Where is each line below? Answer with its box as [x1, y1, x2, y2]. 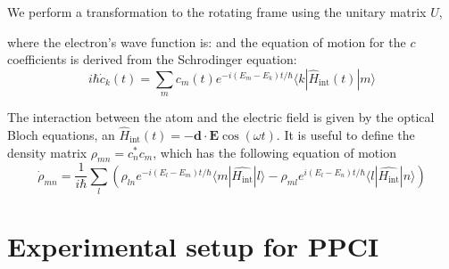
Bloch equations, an [7, 125, 115, 143]
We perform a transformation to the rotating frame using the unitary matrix [7, 3, 427, 20]
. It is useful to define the [276, 125, 415, 143]
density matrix [7, 143, 87, 161]
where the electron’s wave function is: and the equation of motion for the [7, 32, 406, 51]
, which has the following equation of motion [153, 143, 396, 161]
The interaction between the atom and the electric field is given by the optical [7, 108, 435, 126]
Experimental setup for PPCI [7, 228, 379, 265]
